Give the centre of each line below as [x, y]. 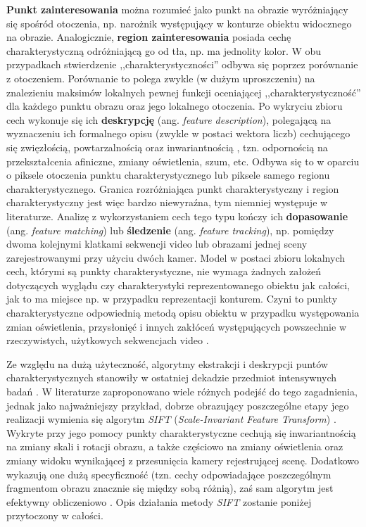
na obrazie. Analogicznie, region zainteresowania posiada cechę [149, 37]
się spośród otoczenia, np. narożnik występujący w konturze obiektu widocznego [179, 23]
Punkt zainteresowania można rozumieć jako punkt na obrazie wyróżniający [177, 9]
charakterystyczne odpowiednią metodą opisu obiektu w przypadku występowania [183, 313]
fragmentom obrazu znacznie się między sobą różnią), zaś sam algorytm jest [170, 488]
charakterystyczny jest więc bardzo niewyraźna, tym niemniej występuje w [167, 202]
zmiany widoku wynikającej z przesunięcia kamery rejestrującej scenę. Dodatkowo [183, 460]
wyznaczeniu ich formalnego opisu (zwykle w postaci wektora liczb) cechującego [178, 133]
